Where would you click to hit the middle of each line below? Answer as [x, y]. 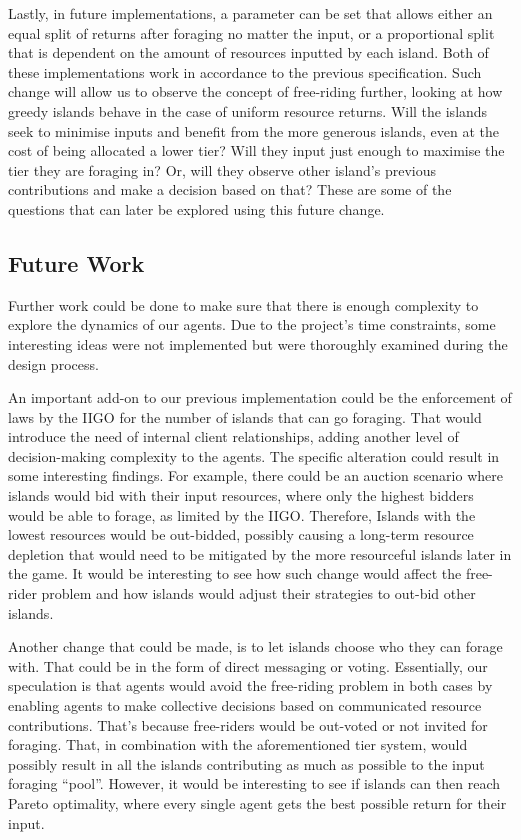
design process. [53, 363]
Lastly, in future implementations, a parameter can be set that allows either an [250, 13]
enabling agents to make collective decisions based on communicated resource [245, 705]
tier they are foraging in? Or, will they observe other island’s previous [222, 169]
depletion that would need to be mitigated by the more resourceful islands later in [260, 553]
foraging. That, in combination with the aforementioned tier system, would [238, 744]
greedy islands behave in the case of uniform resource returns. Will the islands [248, 110]
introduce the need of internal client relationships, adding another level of [233, 436]
